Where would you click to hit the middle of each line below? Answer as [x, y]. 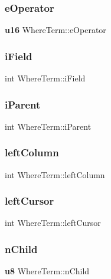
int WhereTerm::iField [45, 78]
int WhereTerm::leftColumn [55, 174]
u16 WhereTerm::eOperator [56, 30]
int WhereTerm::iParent [48, 126]
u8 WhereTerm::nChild [47, 271]
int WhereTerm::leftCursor [53, 223]
